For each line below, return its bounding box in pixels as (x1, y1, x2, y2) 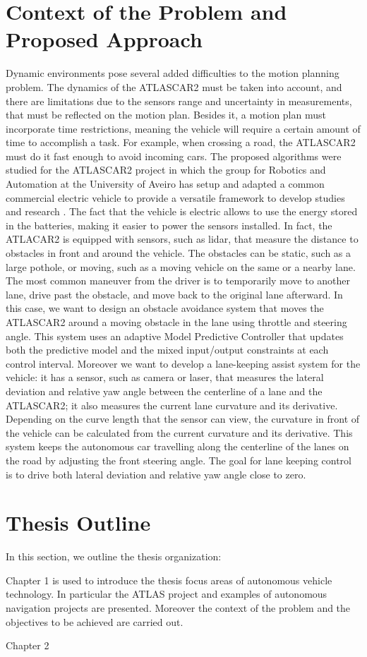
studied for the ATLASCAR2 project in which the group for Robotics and (6, 162, 326, 177)
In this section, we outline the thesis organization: (6, 549, 222, 564)
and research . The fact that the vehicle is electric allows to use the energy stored (6, 204, 358, 219)
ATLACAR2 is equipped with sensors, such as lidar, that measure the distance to (6, 231, 359, 246)
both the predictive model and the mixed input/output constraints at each (6, 342, 329, 357)
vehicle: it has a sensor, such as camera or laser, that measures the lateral (6, 370, 324, 385)
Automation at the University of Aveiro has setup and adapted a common (6, 176, 325, 191)
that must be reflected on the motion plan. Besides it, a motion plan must (6, 107, 326, 122)
